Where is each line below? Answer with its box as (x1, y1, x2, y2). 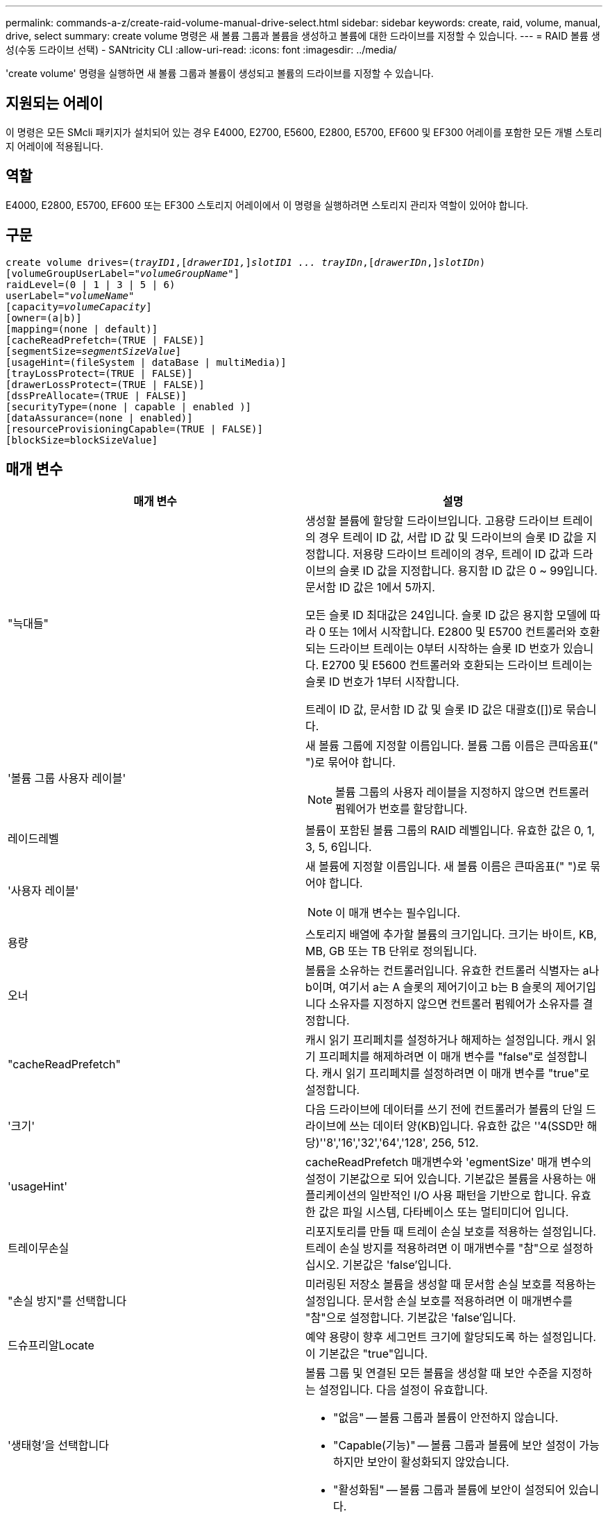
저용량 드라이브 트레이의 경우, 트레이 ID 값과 (352, 547, 570, 562)
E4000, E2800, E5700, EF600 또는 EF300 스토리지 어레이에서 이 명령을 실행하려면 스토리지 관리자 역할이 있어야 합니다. (6, 199, 529, 211)
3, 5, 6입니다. (305, 840, 372, 854)
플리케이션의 (305, 1188, 367, 1203)
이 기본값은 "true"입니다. (305, 1347, 428, 1361)
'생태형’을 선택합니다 (8, 1438, 109, 1453)
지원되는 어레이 (6, 94, 103, 112)
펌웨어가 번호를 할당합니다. (335, 802, 468, 816)
